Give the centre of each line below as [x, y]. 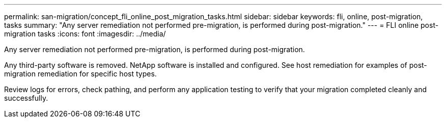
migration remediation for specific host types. [80, 74]
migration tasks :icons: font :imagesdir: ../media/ [85, 34]
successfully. [26, 98]
